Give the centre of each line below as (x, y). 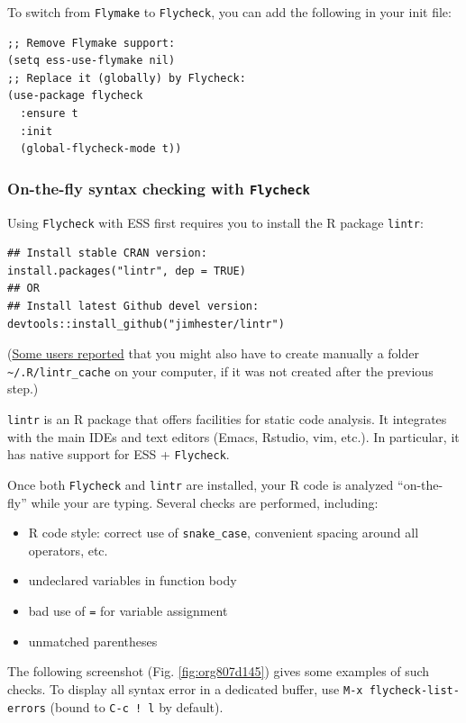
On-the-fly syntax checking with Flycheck (159, 188)
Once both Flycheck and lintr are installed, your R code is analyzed (201, 484)
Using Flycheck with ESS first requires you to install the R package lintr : (215, 222)
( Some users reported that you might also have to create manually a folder (213, 353)
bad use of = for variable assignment (128, 611)
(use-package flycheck (75, 96)
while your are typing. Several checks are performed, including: (205, 502)
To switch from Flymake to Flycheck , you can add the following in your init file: (229, 12)
